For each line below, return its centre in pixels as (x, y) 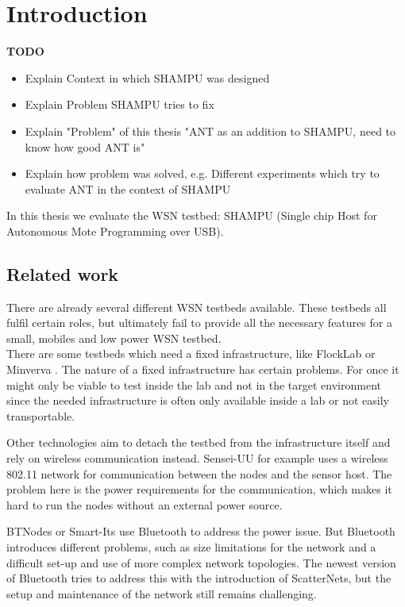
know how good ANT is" (85, 146)
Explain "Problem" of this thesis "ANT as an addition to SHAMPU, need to (210, 131)
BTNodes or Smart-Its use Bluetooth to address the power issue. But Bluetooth (201, 531)
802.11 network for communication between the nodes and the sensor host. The (199, 473)
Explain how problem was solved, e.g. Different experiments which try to (202, 173)
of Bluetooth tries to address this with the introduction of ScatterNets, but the (199, 578)
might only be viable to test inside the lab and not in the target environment (194, 384)
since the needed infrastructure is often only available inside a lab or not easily (198, 400)
